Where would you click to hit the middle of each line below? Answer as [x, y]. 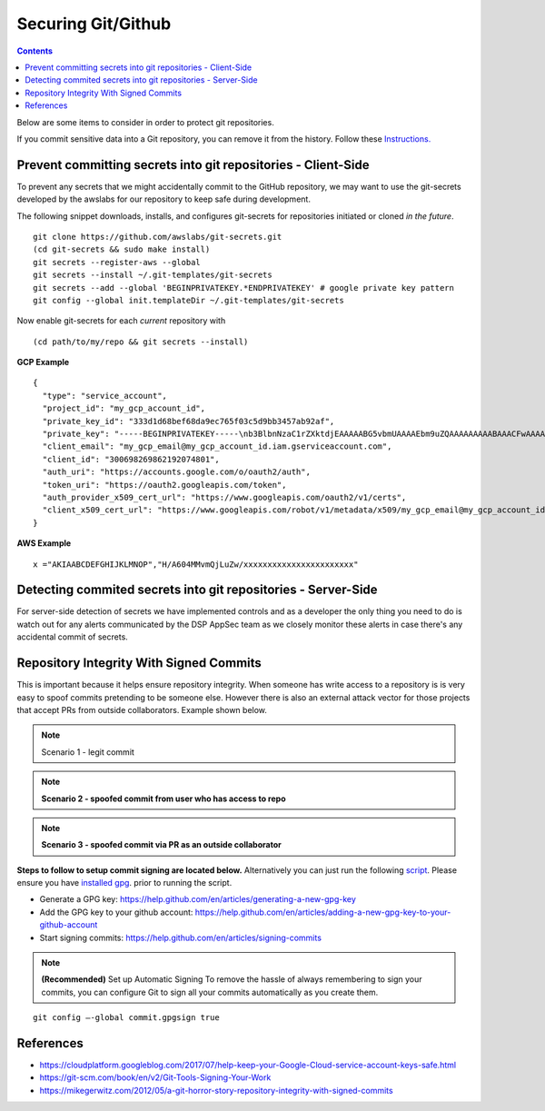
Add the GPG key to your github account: [116, 912]
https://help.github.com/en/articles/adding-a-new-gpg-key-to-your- [323, 912]
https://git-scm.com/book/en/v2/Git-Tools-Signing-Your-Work [155, 1077]
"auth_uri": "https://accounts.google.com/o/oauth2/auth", [176, 472]
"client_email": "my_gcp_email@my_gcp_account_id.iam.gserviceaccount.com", [217, 446]
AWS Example [44, 543]
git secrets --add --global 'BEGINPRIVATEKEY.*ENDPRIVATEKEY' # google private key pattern [243, 288]
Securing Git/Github [94, 24]
